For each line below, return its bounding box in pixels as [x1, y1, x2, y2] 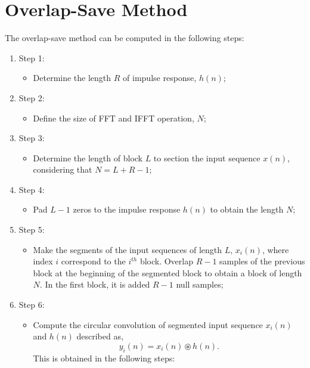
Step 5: [18, 223, 45, 236]
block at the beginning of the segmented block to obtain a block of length [33, 266, 302, 279]
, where [262, 243, 289, 255]
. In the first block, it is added [39, 278, 150, 291]
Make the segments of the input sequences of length [33, 243, 222, 255]
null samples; [176, 278, 224, 291]
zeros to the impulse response [73, 203, 181, 216]
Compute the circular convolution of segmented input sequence [33, 318, 263, 330]
